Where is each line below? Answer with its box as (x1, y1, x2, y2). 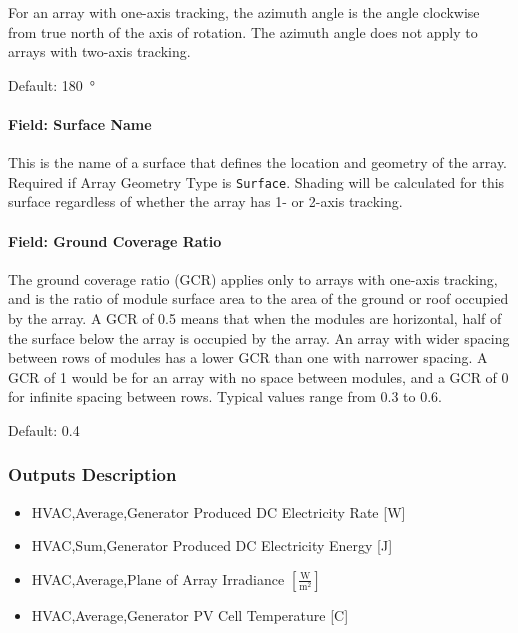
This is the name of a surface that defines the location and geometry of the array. (8, 152, 507, 173)
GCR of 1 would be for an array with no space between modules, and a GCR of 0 (8, 366, 509, 387)
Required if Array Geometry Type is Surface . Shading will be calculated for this (8, 171, 505, 192)
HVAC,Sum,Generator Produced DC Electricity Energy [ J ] (31, 535, 393, 556)
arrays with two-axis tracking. (8, 41, 191, 62)
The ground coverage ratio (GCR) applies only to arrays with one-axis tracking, (8, 268, 498, 289)
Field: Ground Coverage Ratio (8, 230, 222, 251)
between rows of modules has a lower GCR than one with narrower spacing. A (8, 347, 488, 368)
